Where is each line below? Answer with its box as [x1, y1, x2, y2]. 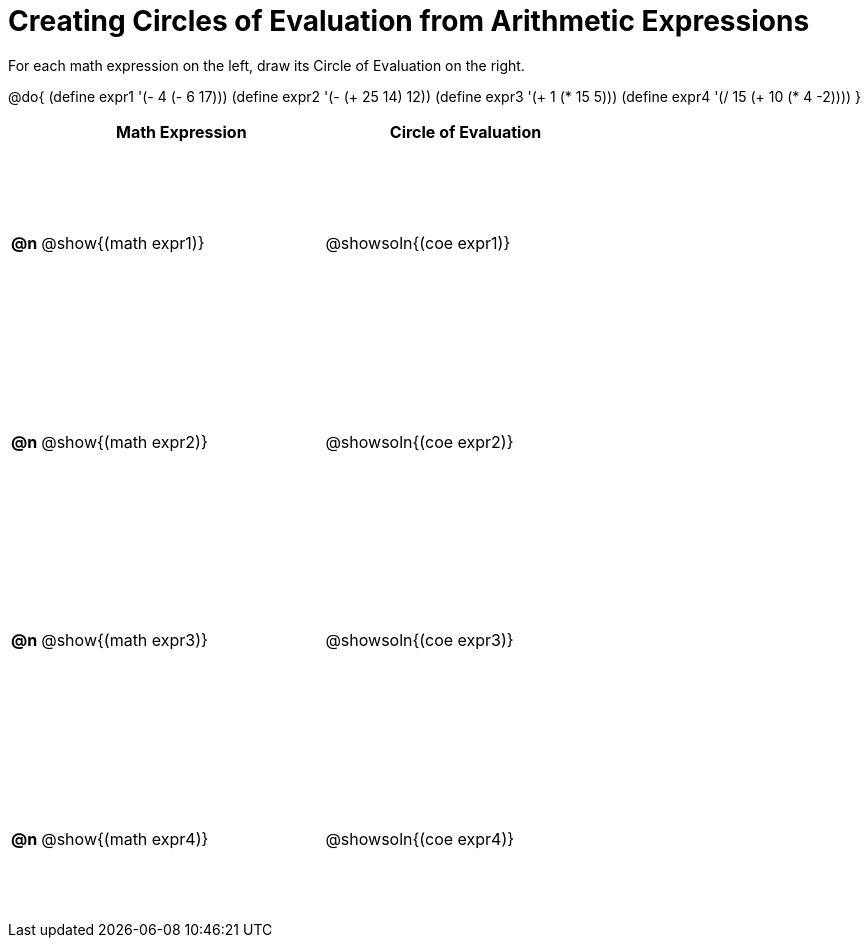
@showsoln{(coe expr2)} [325, 431, 514, 452]
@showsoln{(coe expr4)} [325, 829, 515, 850]
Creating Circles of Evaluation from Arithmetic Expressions [8, 4, 810, 38]
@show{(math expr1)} [41, 233, 205, 254]
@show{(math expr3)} [41, 630, 208, 651]
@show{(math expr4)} [41, 829, 209, 850]
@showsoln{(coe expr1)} [325, 233, 511, 254]
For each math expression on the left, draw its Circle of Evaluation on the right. [8, 56, 525, 74]
